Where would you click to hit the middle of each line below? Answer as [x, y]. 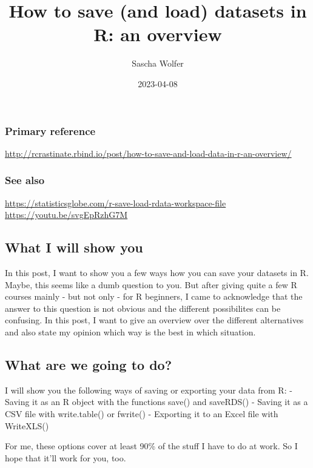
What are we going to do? [89, 364]
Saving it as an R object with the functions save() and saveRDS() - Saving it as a [156, 402]
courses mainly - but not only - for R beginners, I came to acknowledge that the [154, 296]
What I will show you [74, 247]
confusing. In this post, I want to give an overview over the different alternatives [154, 320]
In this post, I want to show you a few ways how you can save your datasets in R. [157, 272]
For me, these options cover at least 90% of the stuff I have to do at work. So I [151, 446]
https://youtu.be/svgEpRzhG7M [66, 215]
